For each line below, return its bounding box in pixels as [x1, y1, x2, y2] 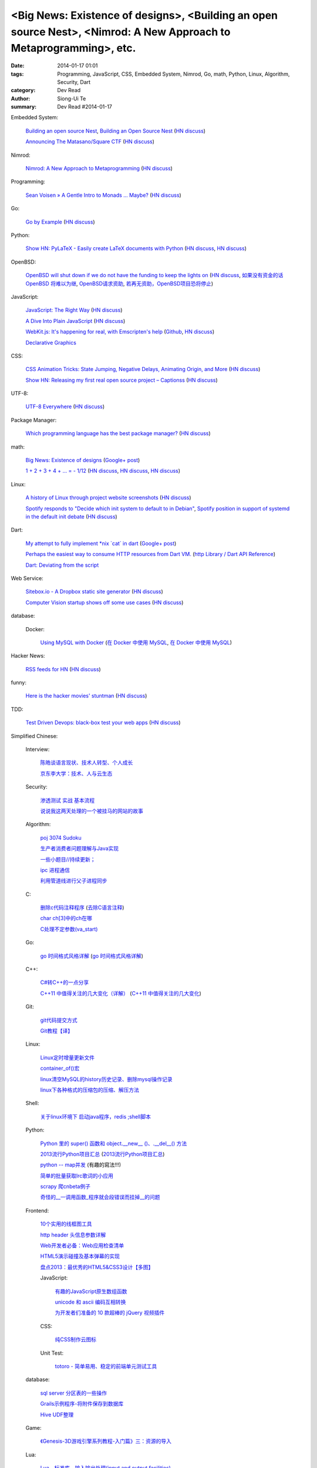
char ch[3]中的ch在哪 [40, 915, 92, 922]
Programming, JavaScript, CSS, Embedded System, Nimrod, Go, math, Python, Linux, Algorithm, [57, 70, 290, 78]
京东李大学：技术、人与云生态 [40, 770, 113, 777]
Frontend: [25, 1207, 49, 1214]
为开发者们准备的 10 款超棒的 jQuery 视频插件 [55, 1309, 165, 1317]
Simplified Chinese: [11, 732, 58, 739]
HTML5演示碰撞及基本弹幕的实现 [40, 1252, 120, 1260]
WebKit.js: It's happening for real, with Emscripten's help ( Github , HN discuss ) [25, 328, 214, 335]
